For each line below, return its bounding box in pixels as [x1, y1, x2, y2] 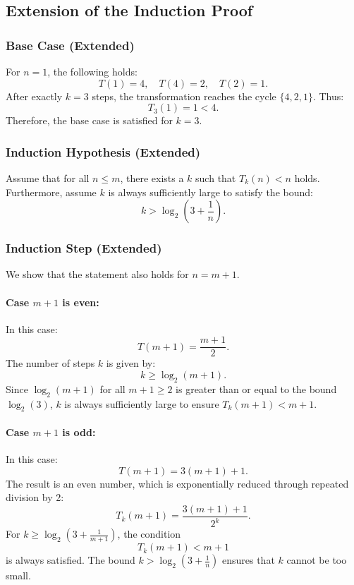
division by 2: [6, 490, 64, 505]
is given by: [106, 356, 156, 370]
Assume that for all [6, 171, 90, 185]
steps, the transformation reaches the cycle [92, 88, 276, 103]
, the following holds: [47, 64, 138, 78]
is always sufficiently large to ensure [64, 396, 219, 411]
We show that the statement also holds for [6, 267, 189, 282]
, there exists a [120, 171, 184, 185]
